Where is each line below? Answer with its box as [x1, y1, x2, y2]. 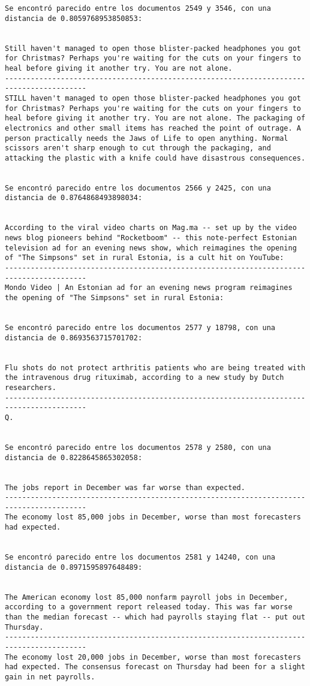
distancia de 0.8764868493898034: [5, 194, 143, 203]
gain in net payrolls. [5, 672, 95, 681]
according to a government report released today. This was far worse [5, 603, 293, 612]
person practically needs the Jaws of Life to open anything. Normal [5, 134, 288, 143]
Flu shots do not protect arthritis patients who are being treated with [5, 363, 306, 372]
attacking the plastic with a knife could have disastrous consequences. [5, 153, 306, 162]
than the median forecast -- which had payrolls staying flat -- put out [5, 613, 306, 622]
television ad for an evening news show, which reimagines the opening [5, 243, 297, 252]
